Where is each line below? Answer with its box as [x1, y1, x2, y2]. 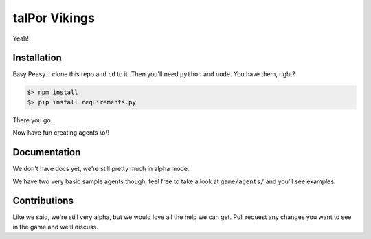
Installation [12, 52, 62, 64]
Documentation [12, 146, 81, 158]
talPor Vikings [12, 10, 95, 25]
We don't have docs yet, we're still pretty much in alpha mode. [12, 165, 190, 173]
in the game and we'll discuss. [12, 223, 99, 231]
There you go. [12, 115, 53, 124]
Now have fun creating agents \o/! [12, 128, 110, 137]
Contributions [12, 195, 74, 207]
